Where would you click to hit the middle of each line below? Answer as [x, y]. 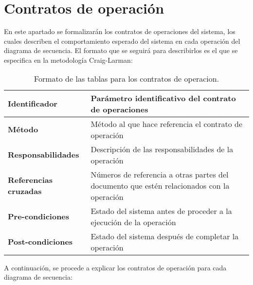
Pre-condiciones [39, 216]
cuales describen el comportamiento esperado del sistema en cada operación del [122, 41]
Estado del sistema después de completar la [165, 236]
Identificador [33, 103]
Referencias [30, 180]
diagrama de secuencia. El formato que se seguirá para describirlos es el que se [121, 50]
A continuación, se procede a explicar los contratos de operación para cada [115, 267]
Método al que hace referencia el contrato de [167, 124]
